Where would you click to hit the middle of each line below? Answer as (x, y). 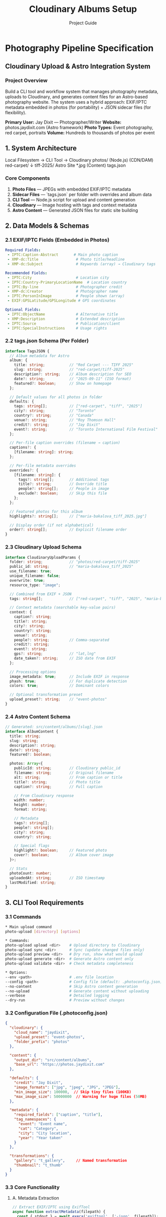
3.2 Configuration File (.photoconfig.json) (56, 1013)
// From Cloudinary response (44, 796)
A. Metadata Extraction (36, 1198)
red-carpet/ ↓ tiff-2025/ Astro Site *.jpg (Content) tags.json (65, 165)
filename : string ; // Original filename (64, 773)
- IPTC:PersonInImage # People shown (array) (66, 296)
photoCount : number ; (31, 873)
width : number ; (30, 800)
